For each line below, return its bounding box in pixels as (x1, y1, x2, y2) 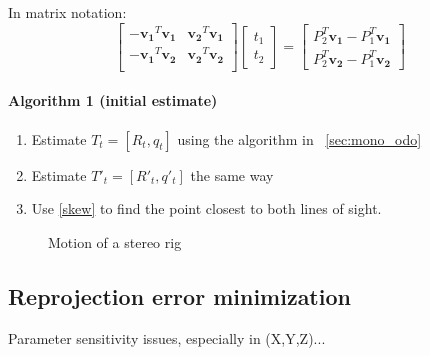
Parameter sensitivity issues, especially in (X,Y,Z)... (8, 327, 326, 348)
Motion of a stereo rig (48, 231, 182, 252)
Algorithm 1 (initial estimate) (8, 90, 218, 111)
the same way (190, 164, 274, 185)
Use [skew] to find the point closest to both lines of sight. (31, 198, 382, 219)
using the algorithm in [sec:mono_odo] (177, 128, 422, 149)
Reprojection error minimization (8, 280, 351, 311)
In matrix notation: (8, 2, 127, 22)
